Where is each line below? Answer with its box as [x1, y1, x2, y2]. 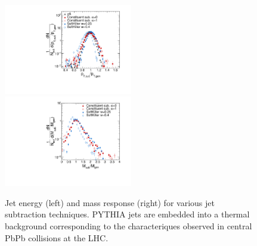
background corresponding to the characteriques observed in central [5, 220, 252, 232]
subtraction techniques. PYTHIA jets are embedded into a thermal [5, 208, 250, 220]
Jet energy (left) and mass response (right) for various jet [5, 196, 215, 208]
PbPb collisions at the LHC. [5, 231, 109, 244]
